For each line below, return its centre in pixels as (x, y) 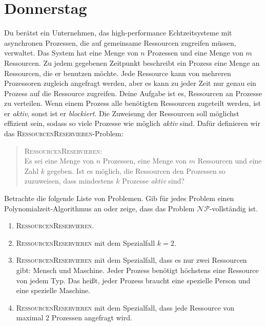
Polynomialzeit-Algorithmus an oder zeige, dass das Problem (99, 208)
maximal (30, 318)
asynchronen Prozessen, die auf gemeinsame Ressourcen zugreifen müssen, (120, 42)
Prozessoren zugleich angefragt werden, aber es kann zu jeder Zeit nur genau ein (130, 83)
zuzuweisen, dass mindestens (69, 181)
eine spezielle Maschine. (53, 290)
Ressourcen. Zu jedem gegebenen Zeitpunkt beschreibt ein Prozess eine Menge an (132, 62)
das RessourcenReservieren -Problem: (64, 133)
